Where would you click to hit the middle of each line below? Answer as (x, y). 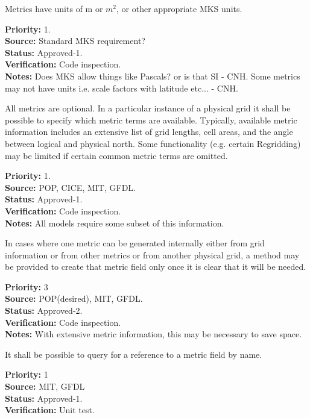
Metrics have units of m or (54, 8)
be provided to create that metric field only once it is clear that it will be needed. (156, 267)
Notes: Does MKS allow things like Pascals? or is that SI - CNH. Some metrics (153, 76)
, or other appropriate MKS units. (179, 8)
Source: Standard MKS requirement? (75, 41)
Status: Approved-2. (44, 310)
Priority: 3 (27, 286)
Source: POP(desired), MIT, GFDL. (74, 298)
